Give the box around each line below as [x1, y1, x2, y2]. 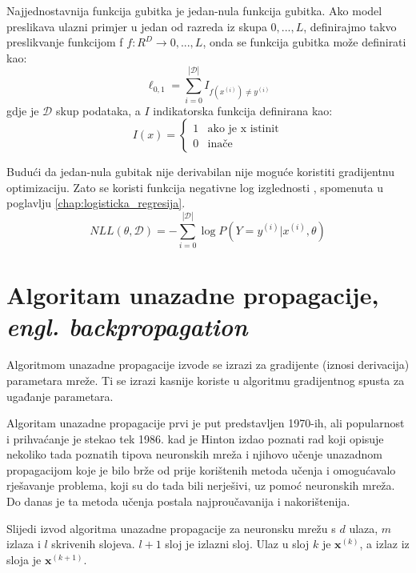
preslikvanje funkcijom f [6, 34, 123, 50]
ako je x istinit [207, 123, 279, 135]
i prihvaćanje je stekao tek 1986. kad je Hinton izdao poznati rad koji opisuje [6, 430, 384, 447]
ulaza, [349, 519, 378, 536]
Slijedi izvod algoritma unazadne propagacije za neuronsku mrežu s [6, 519, 336, 536]
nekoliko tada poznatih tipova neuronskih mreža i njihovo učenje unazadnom [6, 446, 382, 463]
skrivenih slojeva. [51, 535, 135, 552]
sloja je [6, 551, 42, 567]
